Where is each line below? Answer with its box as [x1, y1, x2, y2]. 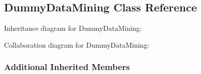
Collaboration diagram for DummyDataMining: [4, 39, 149, 50]
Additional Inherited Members [4, 61, 130, 73]
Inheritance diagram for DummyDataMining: [4, 23, 142, 33]
